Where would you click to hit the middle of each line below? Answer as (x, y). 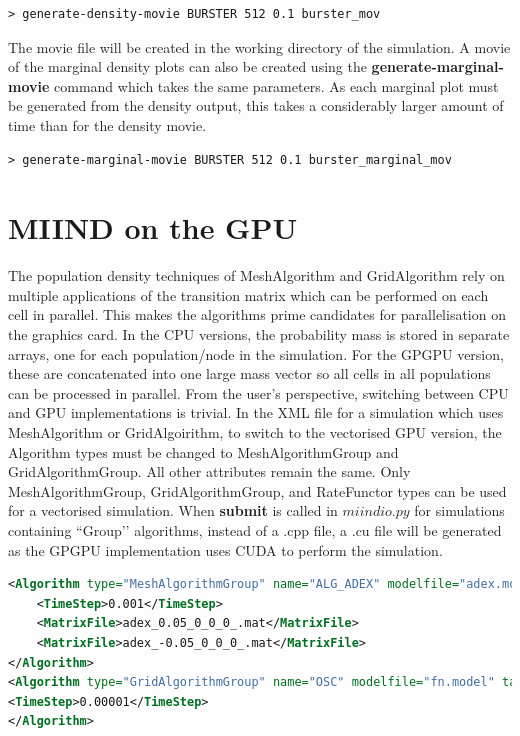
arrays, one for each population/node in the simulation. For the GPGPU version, (256, 353)
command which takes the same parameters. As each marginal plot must (276, 85)
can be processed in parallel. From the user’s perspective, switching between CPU (258, 392)
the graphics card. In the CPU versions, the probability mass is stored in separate (259, 334)
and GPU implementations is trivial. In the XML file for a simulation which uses (256, 412)
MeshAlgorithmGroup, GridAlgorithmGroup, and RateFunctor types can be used (257, 490)
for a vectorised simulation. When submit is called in (173, 510)
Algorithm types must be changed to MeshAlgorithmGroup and (203, 451)
